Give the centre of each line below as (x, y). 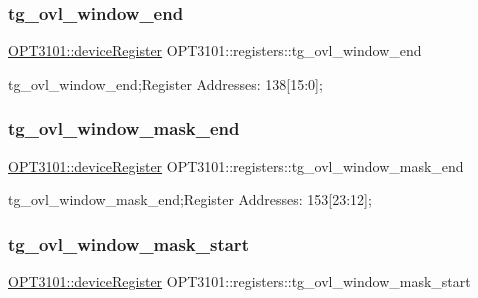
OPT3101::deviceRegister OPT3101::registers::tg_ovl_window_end (215, 50)
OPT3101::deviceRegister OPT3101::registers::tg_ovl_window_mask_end (236, 165)
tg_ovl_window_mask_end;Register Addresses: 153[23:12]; (190, 199)
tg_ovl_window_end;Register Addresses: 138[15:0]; (165, 83)
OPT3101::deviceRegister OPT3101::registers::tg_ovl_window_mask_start (239, 281)
